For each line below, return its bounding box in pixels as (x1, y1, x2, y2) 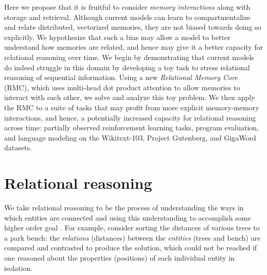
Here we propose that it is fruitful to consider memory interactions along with (4, 2, 251, 12)
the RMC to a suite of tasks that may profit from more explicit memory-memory (4, 102, 259, 112)
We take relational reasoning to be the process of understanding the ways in (4, 202, 244, 213)
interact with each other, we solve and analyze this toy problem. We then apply (4, 92, 255, 103)
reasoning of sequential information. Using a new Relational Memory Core (4, 72, 238, 83)
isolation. (4, 262, 33, 273)
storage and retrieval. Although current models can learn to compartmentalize (4, 11, 251, 22)
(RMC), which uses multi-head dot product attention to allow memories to (4, 82, 240, 92)
